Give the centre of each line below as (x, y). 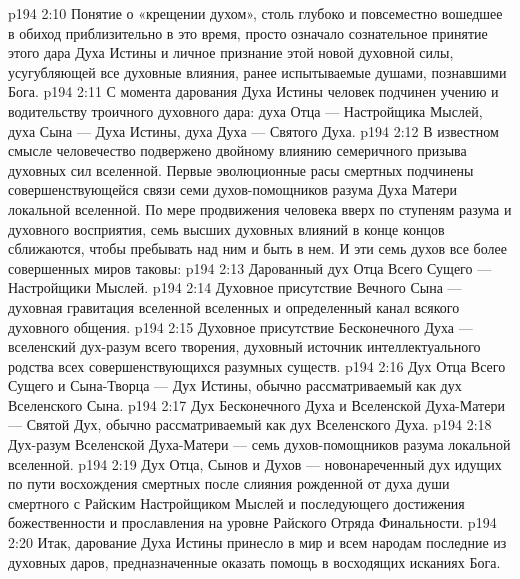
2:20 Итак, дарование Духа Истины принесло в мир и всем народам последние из (257, 542)
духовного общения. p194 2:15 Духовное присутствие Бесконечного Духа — (240, 326)
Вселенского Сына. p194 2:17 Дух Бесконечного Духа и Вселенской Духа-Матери (256, 404)
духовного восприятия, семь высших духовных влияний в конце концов (226, 228)
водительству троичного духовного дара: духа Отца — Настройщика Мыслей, (245, 110)
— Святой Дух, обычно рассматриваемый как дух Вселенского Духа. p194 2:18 (250, 424)
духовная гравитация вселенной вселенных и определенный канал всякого (234, 306)
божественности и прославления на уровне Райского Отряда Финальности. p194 (252, 522)
